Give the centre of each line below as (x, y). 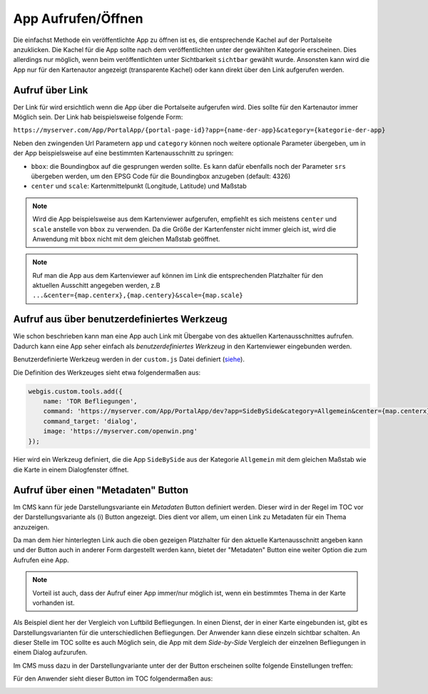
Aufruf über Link (51, 90)
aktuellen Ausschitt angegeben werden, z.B (96, 286)
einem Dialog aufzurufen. (50, 653)
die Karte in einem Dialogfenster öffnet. (71, 470)
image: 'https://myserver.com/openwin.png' (120, 431)
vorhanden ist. (53, 603)
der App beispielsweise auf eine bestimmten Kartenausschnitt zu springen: (123, 153)
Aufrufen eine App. (41, 560)
